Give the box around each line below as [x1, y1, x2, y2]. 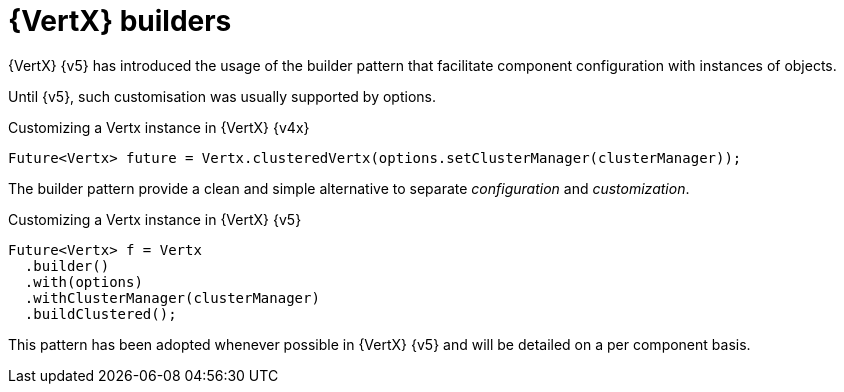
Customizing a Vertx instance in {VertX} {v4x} [8, 118, 310, 136]
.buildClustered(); [24, 305, 177, 322]
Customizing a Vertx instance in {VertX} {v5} [8, 210, 302, 228]
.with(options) [24, 273, 143, 290]
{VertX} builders [8, 4, 232, 38]
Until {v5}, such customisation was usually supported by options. [8, 87, 436, 105]
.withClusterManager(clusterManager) [24, 289, 320, 306]
